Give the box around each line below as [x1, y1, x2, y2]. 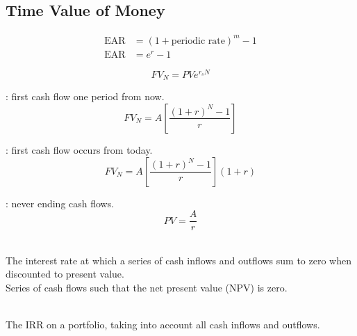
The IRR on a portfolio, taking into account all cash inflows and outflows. [6, 317, 320, 332]
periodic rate [171, 35, 225, 46]
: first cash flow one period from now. [6, 89, 165, 104]
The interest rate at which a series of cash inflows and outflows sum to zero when [6, 253, 352, 267]
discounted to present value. [6, 266, 124, 281]
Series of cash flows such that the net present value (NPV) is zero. [6, 280, 288, 294]
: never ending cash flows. [6, 195, 115, 210]
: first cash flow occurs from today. [6, 142, 153, 157]
